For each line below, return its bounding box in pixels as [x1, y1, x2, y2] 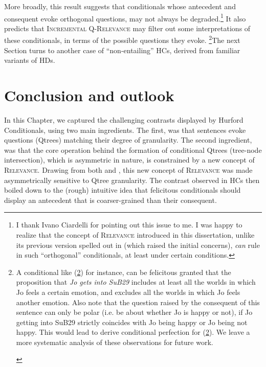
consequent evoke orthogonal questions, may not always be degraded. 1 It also [4, 11, 246, 24]
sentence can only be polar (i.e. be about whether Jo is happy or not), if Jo [16, 307, 253, 317]
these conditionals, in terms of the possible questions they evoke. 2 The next [4, 33, 240, 45]
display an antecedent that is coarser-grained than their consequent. [4, 194, 217, 205]
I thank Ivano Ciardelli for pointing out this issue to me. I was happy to [16, 219, 242, 230]
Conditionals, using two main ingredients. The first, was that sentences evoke [4, 124, 246, 135]
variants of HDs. [4, 55, 55, 65]
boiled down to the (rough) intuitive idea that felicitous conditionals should [4, 185, 241, 195]
